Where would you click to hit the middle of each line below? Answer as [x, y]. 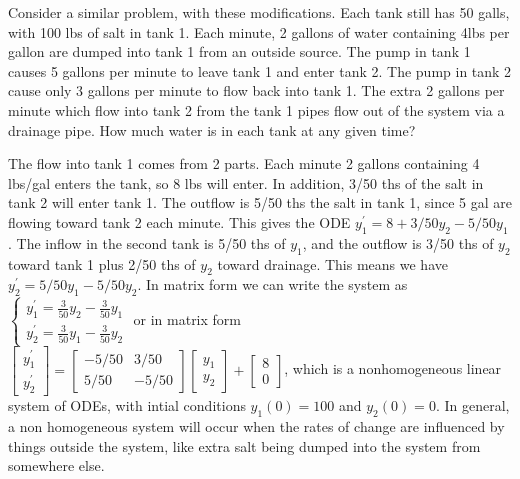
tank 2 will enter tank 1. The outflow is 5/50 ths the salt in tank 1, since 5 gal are [260, 202]
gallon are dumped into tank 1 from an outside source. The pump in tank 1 [239, 51]
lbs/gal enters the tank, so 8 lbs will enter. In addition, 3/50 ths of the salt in [246, 182]
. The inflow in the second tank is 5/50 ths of [147, 242]
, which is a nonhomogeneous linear [393, 368]
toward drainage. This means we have [332, 263]
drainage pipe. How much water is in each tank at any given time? [212, 129]
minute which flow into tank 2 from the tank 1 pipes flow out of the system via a [256, 109]
